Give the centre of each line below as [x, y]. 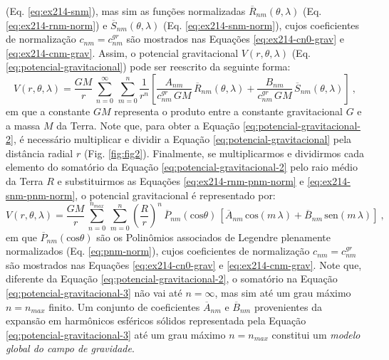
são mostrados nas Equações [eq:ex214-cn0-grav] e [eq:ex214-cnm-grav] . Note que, [184, 264]
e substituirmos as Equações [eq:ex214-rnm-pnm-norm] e [181, 180]
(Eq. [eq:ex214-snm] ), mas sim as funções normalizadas [126, 11]
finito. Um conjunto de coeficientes [124, 306]
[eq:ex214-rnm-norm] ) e [57, 25]
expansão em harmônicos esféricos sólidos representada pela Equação [156, 321]
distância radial [40, 153]
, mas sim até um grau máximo [283, 293]
